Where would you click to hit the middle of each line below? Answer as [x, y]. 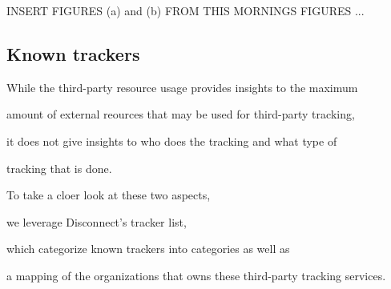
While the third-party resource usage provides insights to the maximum [182, 87]
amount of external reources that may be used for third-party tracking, [181, 114]
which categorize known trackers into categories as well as [148, 249]
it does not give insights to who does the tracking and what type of [172, 140]
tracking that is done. [59, 168]
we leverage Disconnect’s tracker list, [97, 221]
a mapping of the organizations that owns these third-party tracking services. [196, 275]
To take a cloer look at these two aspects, [109, 195]
